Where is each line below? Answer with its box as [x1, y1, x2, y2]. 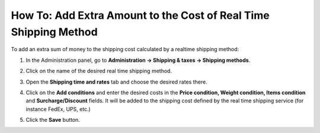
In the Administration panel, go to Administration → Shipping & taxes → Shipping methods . [25, 56, 251, 64]
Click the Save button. [25, 117, 80, 124]
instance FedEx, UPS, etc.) [25, 105, 91, 112]
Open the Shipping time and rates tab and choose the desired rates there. [25, 78, 207, 85]
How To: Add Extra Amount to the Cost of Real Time [11, 9, 270, 22]
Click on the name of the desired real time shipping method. [25, 68, 172, 75]
